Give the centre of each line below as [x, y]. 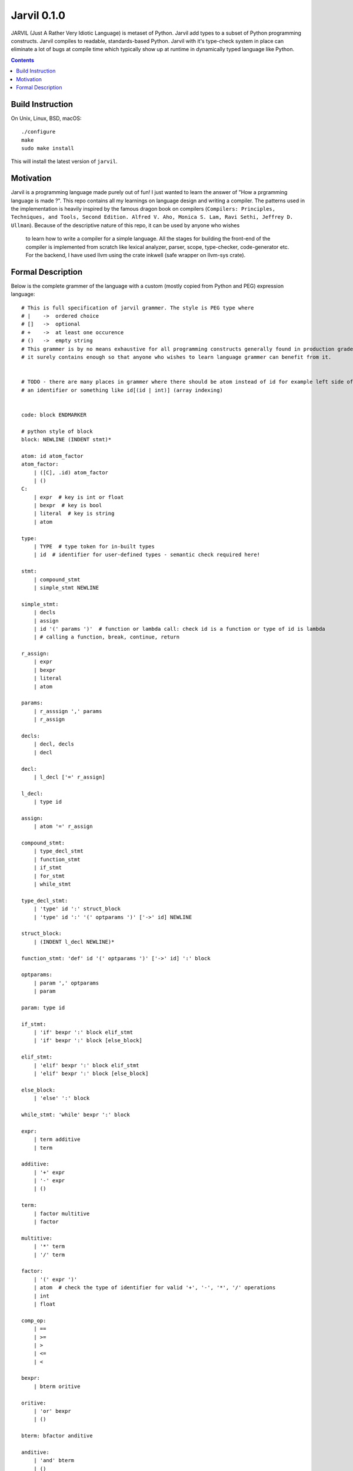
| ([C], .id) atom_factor [71, 472]
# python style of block [57, 431]
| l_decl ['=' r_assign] [69, 777]
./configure [39, 132]
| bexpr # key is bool [68, 505]
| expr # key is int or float [79, 497]
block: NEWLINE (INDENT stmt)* [66, 439]
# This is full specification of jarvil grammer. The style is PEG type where [138, 308]
